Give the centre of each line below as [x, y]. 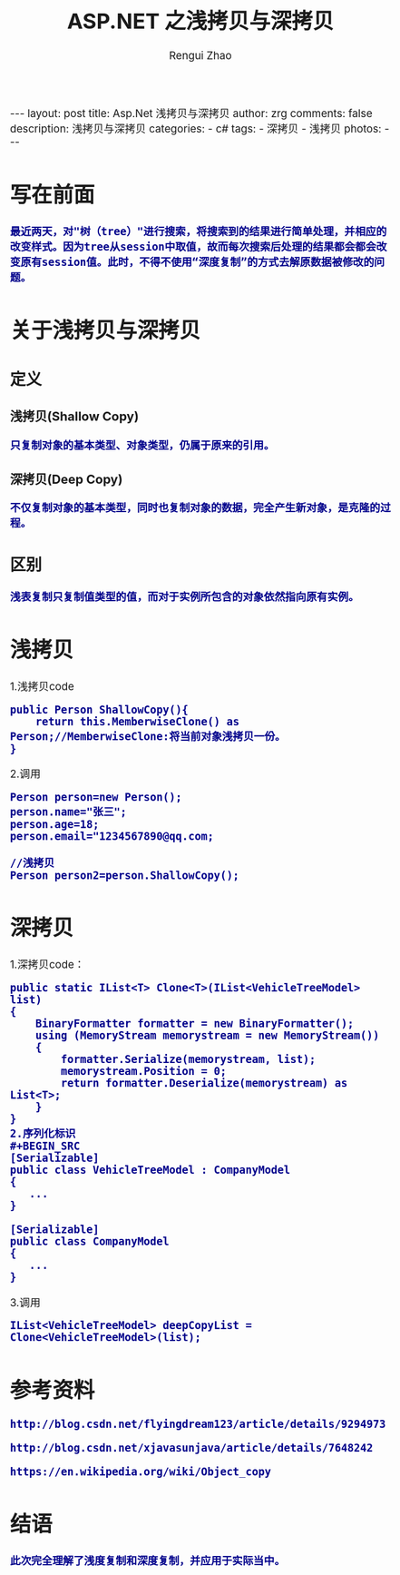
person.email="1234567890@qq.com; [112, 837]
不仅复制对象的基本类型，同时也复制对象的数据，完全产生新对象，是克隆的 [195, 508]
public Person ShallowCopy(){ [99, 709]
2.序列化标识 [43, 1134]
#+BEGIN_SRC [45, 1147]
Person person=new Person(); [96, 797]
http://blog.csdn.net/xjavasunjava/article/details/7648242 [192, 1447]
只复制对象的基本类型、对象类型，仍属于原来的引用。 [142, 446]
